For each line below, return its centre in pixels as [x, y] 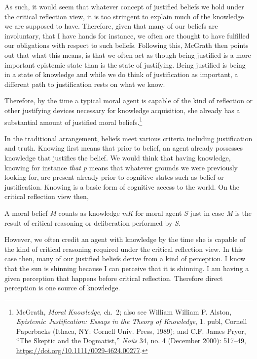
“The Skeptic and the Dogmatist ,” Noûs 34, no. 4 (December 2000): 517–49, [131, 340]
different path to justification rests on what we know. [85, 84]
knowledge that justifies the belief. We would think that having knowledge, [118, 157]
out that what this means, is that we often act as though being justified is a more [128, 55]
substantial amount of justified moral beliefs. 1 [73, 121]
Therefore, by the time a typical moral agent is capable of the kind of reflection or [129, 100]
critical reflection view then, [47, 196]
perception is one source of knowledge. [62, 288]
